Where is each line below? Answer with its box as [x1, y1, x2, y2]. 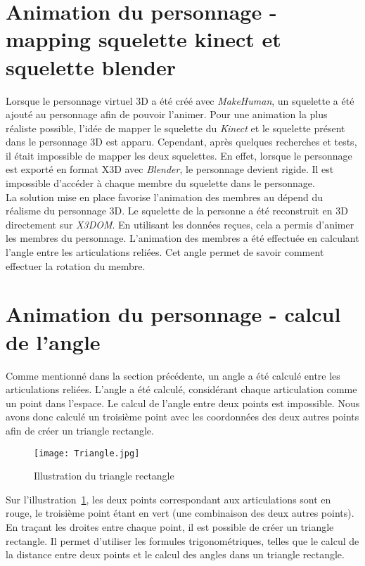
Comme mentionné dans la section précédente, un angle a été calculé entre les [6, 368, 340, 382]
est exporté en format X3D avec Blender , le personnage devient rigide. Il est [6, 162, 334, 176]
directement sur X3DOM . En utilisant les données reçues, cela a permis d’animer [6, 217, 354, 231]
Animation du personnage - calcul [6, 300, 341, 328]
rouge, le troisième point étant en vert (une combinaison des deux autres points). [6, 506, 354, 520]
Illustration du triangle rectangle [34, 468, 174, 483]
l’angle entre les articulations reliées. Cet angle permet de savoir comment [6, 245, 324, 259]
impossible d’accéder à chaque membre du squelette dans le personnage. [6, 176, 315, 191]
